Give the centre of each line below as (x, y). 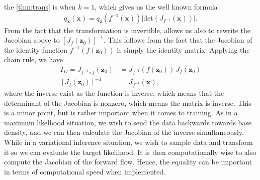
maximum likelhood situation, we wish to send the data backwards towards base (128, 122)
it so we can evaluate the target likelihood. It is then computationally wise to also (130, 152)
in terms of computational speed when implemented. (85, 171)
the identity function (36, 49)
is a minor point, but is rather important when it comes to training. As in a (121, 113)
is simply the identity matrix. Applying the (183, 49)
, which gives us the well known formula (156, 7)
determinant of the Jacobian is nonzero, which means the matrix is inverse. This (128, 103)
